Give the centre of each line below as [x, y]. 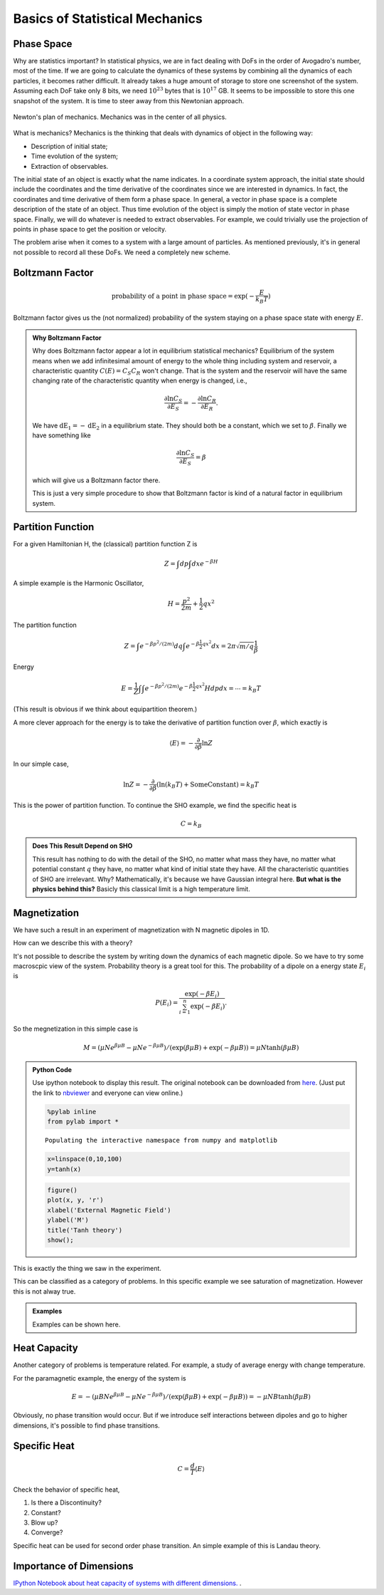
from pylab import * [83, 1122]
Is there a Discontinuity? [66, 1502]
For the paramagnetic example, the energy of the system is [100, 1378]
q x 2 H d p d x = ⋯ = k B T [229, 688]
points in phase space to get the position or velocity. [90, 229]
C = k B [191, 824]
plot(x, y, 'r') [76, 1200]
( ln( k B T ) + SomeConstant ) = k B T [208, 785]
